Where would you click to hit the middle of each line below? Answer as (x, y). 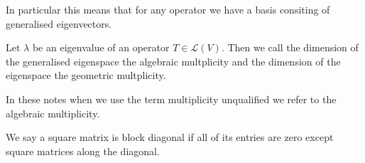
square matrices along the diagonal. (83, 151)
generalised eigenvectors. (59, 23)
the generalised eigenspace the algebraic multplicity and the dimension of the (173, 61)
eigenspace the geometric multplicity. (86, 75)
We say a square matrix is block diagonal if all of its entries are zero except (170, 137)
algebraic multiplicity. (53, 113)
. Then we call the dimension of (290, 47)
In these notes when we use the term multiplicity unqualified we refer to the (171, 99)
